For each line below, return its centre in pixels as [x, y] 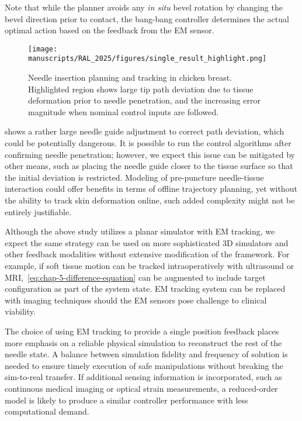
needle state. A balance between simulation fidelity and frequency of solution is [146, 354]
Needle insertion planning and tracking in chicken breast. [130, 77]
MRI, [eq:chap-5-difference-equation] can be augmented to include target [135, 277]
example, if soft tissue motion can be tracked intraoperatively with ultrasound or [150, 265]
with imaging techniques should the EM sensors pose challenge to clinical [136, 300]
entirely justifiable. [38, 211]
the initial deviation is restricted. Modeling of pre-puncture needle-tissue [134, 177]
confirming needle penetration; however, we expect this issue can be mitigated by [150, 154]
